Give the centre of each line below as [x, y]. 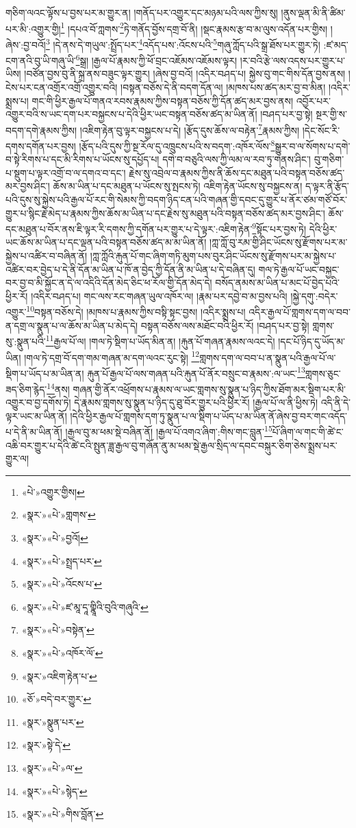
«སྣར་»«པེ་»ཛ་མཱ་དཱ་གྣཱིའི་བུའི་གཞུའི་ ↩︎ [85, 606]
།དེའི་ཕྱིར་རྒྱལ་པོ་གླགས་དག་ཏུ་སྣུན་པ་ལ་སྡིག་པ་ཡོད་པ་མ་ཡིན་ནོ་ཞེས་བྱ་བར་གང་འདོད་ [208, 415]
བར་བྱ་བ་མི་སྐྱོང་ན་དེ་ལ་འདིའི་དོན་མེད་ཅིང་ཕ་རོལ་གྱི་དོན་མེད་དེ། [109, 283]
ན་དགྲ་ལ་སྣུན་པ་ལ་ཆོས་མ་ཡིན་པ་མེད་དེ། [72, 325]
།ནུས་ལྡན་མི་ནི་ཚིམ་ [313, 12]
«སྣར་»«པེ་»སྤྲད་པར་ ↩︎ [62, 561]
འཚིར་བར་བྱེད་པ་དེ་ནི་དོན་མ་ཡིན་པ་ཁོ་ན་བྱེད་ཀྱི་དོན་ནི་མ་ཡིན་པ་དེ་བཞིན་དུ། [130, 269]
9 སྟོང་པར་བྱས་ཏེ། [279, 228]
